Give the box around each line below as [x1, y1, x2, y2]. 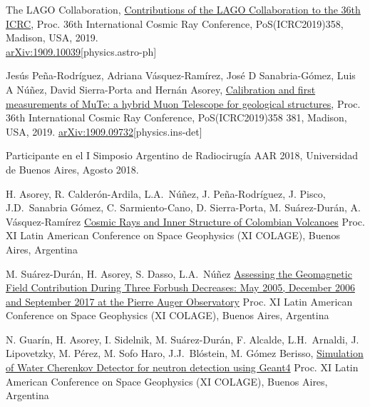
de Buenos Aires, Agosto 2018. [6, 161, 139, 176]
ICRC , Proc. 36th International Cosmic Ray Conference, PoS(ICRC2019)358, [6, 16, 344, 31]
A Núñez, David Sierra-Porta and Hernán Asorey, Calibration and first [6, 81, 316, 96]
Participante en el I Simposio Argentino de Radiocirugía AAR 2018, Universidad [6, 148, 359, 163]
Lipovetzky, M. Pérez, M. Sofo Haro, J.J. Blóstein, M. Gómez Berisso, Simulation [6, 346, 364, 361]
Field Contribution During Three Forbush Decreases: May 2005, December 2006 [6, 280, 355, 295]
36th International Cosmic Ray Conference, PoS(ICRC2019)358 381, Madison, [6, 110, 347, 125]
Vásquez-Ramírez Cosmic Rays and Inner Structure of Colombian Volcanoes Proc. [6, 213, 365, 228]
